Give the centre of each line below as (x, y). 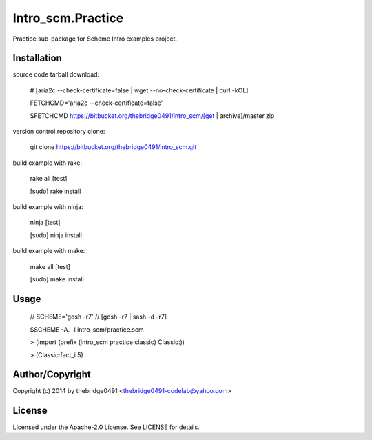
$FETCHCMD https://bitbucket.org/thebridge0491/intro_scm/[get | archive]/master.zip (152, 116)
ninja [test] (45, 222)
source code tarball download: (56, 74)
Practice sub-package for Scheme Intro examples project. (95, 39)
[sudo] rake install (55, 191)
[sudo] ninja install (56, 235)
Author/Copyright (52, 375)
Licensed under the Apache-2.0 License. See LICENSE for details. (106, 427)
